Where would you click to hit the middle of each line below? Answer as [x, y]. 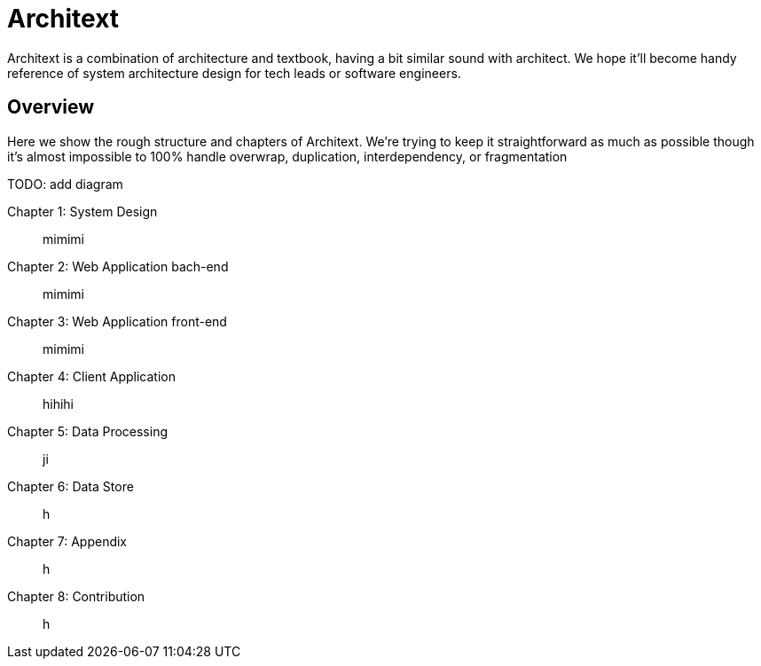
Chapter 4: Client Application [91, 376]
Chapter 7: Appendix [67, 541]
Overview [51, 107]
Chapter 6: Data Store [71, 486]
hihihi [59, 404]
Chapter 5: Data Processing [88, 431]
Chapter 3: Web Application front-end [117, 321]
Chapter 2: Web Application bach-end [118, 266]
